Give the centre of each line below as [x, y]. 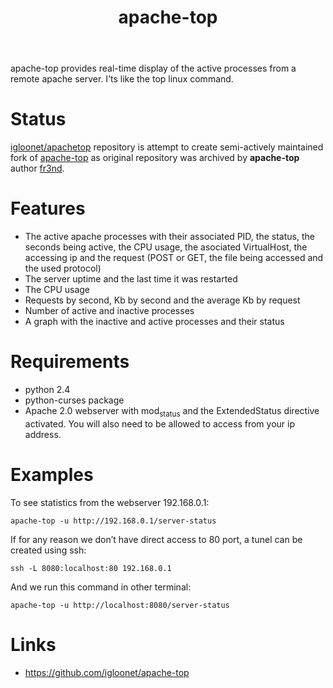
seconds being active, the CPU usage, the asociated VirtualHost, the [166, 247]
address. [43, 434]
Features [48, 208]
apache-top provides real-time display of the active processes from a [153, 68]
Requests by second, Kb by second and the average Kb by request [162, 300]
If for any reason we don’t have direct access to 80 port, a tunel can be [156, 539]
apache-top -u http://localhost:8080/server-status [120, 605]
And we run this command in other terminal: [101, 587]
